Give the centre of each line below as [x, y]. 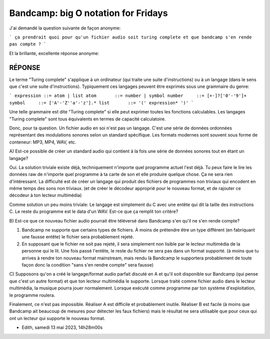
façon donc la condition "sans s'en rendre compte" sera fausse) [87, 265]
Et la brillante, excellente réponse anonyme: [54, 53]
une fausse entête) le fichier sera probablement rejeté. [78, 237]
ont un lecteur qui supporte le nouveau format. [57, 318]
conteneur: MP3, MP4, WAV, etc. [43, 142]
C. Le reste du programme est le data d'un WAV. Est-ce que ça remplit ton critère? [94, 211]
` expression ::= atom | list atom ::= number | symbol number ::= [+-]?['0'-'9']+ [128, 96]
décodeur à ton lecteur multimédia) [45, 195]
